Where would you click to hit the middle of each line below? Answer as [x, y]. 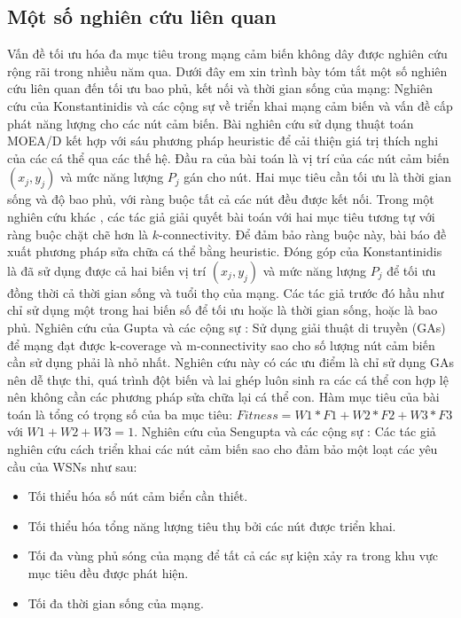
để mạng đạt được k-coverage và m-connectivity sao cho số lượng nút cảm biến [221, 344]
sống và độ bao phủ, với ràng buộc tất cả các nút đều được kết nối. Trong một [221, 199]
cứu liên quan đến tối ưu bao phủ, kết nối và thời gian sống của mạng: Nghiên [220, 88]
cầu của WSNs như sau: [72, 466]
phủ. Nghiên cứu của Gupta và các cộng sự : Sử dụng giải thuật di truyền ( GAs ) [227, 327]
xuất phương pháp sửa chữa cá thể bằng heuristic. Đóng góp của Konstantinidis [225, 251]
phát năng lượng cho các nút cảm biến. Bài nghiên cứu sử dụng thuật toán [211, 123]
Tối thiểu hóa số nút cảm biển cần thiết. [138, 496]
